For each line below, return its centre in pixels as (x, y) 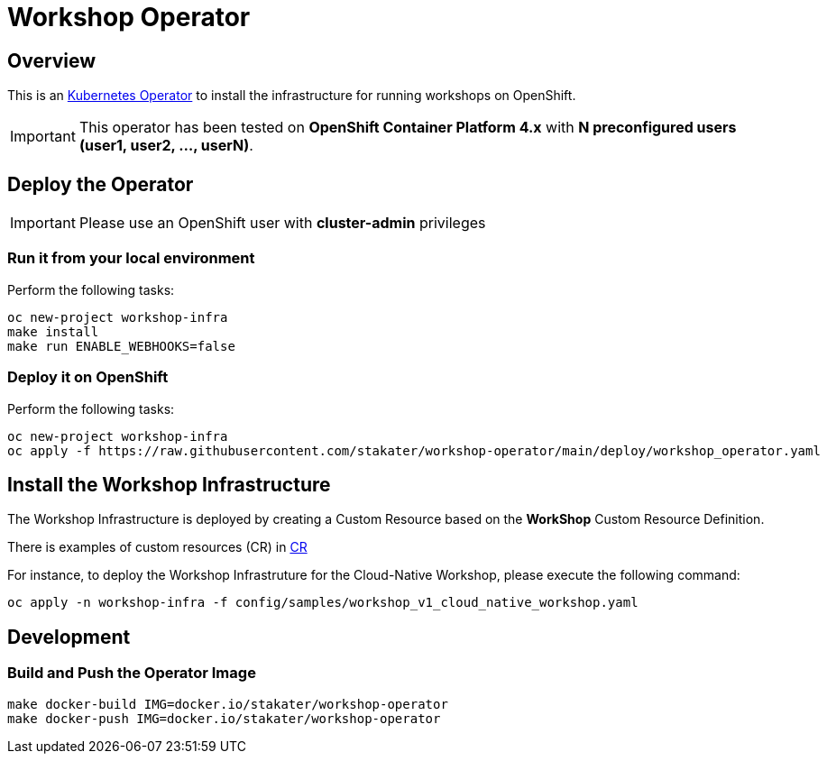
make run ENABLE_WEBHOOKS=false (121, 346)
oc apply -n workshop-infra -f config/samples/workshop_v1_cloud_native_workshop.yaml (323, 603)
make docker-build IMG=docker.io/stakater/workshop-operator (228, 704)
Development (69, 637)
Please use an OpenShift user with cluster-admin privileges (282, 223)
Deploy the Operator (101, 184)
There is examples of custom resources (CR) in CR (157, 547)
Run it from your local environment (131, 258)
